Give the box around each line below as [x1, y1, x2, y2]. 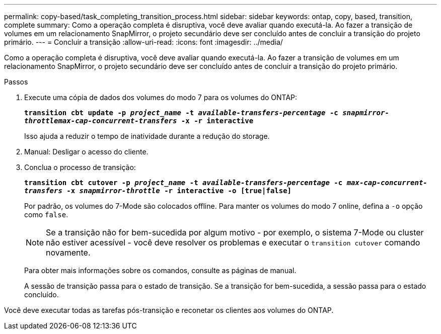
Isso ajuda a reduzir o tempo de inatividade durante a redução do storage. [24, 132, 270, 140]
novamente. [46, 247, 91, 258]
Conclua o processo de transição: [24, 163, 136, 172]
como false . [24, 210, 68, 219]
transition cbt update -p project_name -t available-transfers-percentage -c [24, 109, 338, 117]
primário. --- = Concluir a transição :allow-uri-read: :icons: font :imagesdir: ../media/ [4, 38, 283, 46]
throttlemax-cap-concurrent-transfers [24, 117, 177, 125]
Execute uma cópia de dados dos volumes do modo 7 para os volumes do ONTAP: [24, 93, 298, 102]
